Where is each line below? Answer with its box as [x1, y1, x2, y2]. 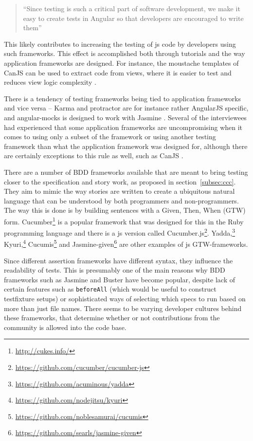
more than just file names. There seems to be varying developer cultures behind [4, 303, 242, 313]
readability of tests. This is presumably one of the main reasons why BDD [4, 265, 225, 275]
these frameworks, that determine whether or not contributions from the [4, 312, 220, 323]
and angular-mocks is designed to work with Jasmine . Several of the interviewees [4, 112, 247, 122]
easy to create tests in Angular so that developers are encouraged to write [23, 13, 244, 23]
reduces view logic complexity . [4, 77, 96, 87]
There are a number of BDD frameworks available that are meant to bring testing [4, 166, 248, 177]
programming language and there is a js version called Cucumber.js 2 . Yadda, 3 [4, 226, 235, 238]
